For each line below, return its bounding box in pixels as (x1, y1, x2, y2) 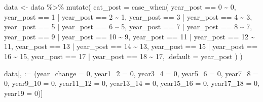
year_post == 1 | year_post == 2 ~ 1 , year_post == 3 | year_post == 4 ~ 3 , (4, 11, 252, 22)
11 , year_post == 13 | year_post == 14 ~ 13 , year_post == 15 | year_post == (4, 41, 258, 52)
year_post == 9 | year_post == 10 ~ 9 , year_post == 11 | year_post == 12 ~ (4, 31, 255, 41)
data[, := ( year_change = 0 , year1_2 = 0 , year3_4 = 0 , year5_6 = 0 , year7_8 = (4, 68, 258, 78)
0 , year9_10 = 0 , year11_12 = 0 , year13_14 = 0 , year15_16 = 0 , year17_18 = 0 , (4, 78, 259, 88)
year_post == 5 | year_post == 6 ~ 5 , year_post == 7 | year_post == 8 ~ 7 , (4, 21, 252, 32)
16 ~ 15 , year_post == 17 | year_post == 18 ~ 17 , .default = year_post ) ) (4, 50, 243, 61)
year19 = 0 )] (4, 87, 43, 98)
